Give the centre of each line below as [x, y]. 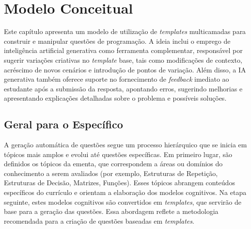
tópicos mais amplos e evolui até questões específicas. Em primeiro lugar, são [118, 154]
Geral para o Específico [63, 124]
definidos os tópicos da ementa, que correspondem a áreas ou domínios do [113, 164]
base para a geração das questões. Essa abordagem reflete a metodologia [111, 211]
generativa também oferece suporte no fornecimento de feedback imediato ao [117, 79]
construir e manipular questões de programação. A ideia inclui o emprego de [117, 41]
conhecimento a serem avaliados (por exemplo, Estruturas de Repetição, [111, 173]
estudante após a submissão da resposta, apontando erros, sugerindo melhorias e [123, 88]
